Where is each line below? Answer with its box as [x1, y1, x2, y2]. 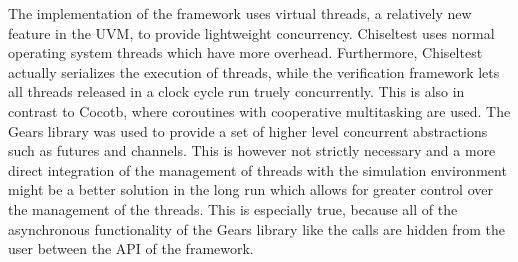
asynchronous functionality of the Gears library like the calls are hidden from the [8, 218, 505, 239]
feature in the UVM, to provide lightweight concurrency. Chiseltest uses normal [8, 22, 495, 43]
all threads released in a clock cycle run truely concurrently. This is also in [8, 81, 465, 102]
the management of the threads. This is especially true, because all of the [8, 198, 458, 219]
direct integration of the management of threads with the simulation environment [8, 159, 507, 180]
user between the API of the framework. [8, 238, 254, 259]
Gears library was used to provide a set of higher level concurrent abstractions [8, 120, 488, 141]
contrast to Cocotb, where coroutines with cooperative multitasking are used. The [8, 100, 511, 121]
